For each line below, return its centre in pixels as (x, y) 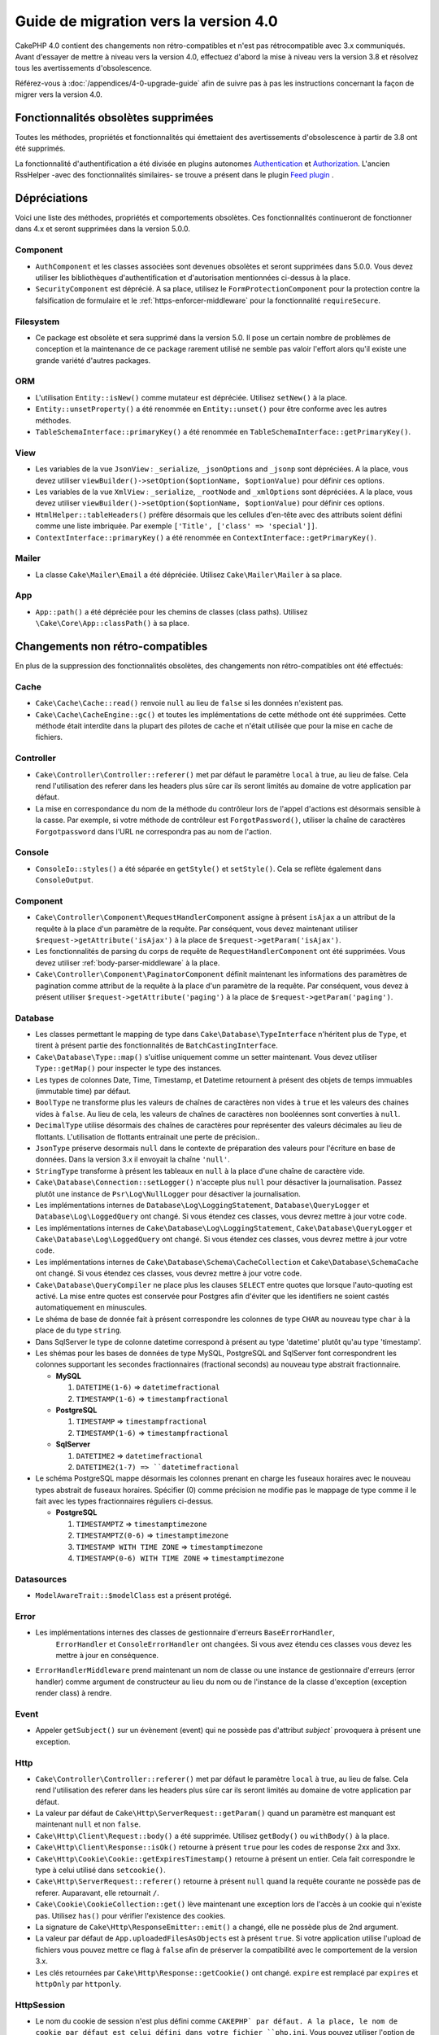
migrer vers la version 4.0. (59, 94)
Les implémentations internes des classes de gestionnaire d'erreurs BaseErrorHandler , (185, 1633)
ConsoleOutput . (64, 880)
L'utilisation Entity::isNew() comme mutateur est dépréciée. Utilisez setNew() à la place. (191, 397)
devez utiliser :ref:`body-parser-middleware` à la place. (128, 963)
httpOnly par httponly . (78, 1984)
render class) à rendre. (74, 1693)
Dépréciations (52, 198)
